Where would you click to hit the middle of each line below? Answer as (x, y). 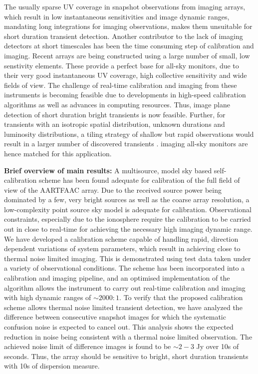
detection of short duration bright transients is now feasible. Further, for (115, 114)
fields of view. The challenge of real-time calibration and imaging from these (121, 85)
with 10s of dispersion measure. (52, 366)
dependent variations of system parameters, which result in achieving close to (122, 248)
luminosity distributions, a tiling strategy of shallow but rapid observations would (129, 134)
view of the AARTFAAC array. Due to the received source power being (113, 189)
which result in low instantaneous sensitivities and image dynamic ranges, (117, 16)
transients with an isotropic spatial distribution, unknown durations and (115, 124)
